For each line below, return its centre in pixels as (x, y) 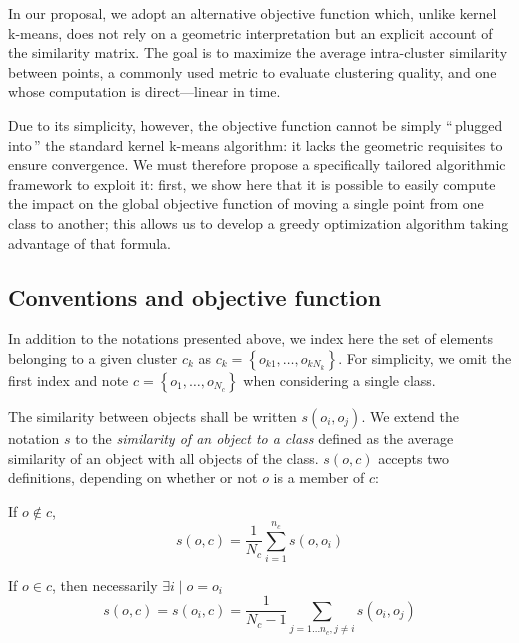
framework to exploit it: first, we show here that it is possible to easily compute (252, 183)
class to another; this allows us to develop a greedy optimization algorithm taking (258, 222)
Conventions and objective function (195, 296)
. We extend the (410, 415)
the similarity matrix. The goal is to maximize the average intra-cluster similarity (258, 52)
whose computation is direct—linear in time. (144, 91)
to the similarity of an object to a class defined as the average (264, 437)
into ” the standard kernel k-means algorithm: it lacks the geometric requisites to (255, 144)
